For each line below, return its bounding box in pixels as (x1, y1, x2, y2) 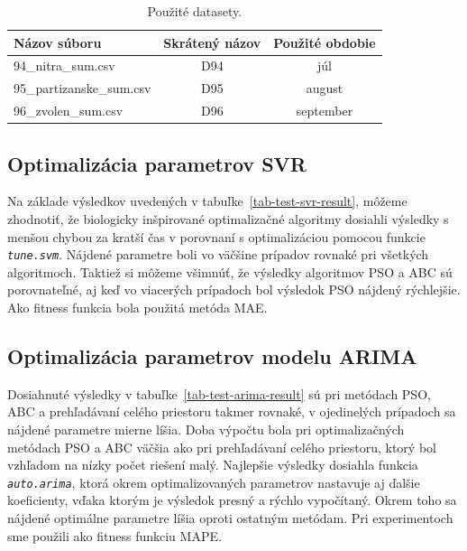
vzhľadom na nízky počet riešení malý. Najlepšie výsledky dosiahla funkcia (7, 455, 418, 474)
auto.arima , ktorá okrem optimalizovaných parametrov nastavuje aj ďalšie (7, 472, 420, 491)
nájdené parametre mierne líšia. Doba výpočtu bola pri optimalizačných (7, 420, 405, 439)
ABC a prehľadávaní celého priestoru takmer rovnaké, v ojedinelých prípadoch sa (7, 402, 456, 421)
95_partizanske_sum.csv (14, 79, 151, 98)
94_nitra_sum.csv (14, 56, 115, 75)
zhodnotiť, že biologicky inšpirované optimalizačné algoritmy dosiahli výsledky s (7, 210, 449, 229)
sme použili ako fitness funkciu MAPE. (7, 526, 222, 545)
